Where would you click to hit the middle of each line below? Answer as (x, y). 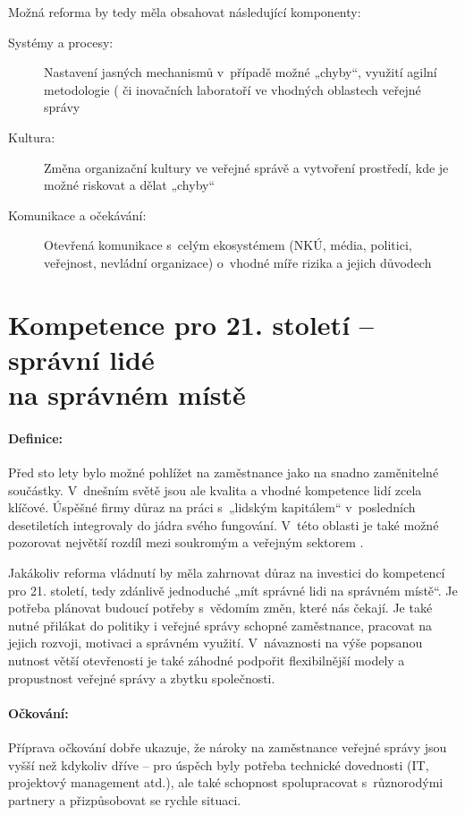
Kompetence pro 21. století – (191, 324)
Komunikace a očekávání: (77, 214)
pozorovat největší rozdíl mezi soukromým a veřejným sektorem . (186, 542)
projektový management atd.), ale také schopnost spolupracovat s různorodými (226, 782)
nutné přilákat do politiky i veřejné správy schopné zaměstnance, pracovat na (220, 625)
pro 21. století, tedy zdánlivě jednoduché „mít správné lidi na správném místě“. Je (233, 590)
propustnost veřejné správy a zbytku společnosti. (142, 678)
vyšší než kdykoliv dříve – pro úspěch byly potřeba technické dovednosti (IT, (219, 764)
